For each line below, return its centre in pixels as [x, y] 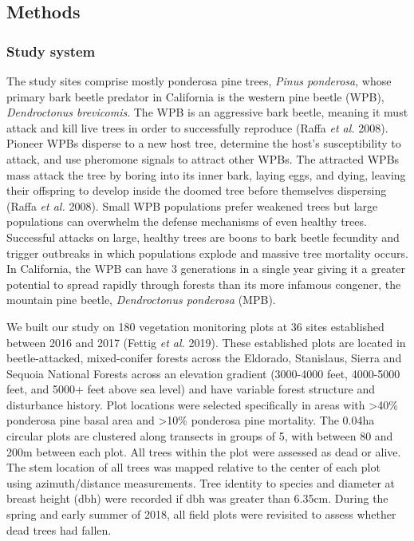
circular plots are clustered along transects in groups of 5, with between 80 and [200, 436]
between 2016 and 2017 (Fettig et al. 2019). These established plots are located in [206, 342]
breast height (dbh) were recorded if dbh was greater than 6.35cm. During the [197, 498]
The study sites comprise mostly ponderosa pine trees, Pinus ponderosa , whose [199, 81]
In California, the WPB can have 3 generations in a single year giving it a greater [206, 269]
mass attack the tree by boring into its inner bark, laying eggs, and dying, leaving [206, 174]
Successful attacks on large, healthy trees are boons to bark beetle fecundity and [203, 237]
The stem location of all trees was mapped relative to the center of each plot [193, 467]
